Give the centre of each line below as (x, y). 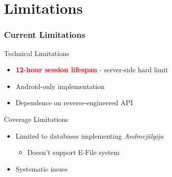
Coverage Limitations (36, 119)
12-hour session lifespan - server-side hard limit (92, 70)
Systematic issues (42, 168)
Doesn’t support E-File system (73, 152)
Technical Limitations (37, 53)
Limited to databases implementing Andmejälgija (89, 135)
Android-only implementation (60, 86)
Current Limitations (45, 35)
